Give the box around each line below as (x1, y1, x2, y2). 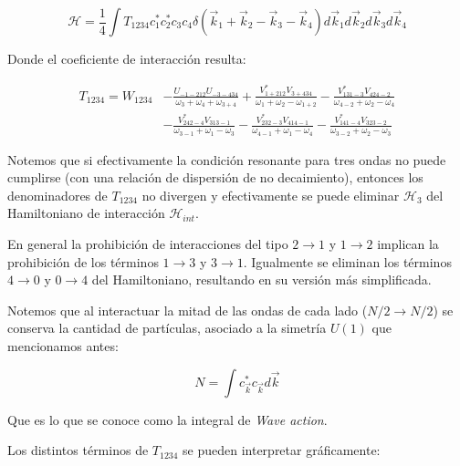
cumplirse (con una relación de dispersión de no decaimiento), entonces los (7, 168, 423, 187)
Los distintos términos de (7, 440, 149, 460)
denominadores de (7, 185, 108, 204)
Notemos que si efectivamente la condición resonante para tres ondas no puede (7, 150, 446, 169)
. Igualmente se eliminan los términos (243, 252, 452, 271)
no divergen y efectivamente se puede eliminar (141, 185, 400, 204)
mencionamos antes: (7, 337, 119, 356)
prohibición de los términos (7, 252, 159, 271)
